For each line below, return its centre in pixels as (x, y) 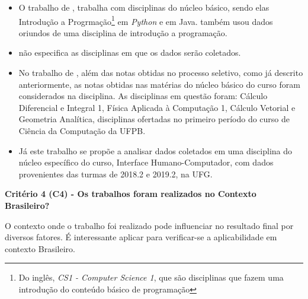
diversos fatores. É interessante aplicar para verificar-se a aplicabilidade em (141, 237)
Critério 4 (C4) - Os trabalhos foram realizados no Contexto (131, 194)
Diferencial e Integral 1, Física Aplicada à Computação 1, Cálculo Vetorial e (157, 107)
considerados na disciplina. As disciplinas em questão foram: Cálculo (143, 96)
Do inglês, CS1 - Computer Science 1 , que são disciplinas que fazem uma (151, 277)
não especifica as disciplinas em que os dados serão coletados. (130, 53)
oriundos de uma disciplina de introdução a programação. (123, 32)
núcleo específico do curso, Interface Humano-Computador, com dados (146, 162)
